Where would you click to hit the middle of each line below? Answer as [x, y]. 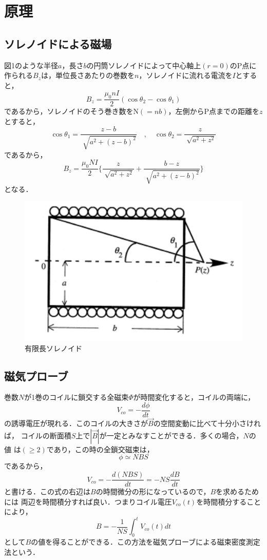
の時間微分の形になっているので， [153, 491]
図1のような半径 [31, 65]
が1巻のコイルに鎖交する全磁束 [77, 397]
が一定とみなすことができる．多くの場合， [171, 435]
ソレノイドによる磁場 [58, 43]
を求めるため [237, 491]
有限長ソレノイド [53, 348]
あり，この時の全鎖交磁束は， [104, 449]
